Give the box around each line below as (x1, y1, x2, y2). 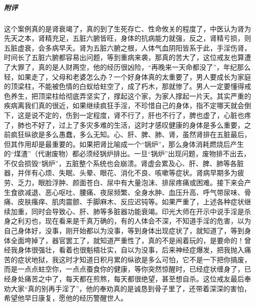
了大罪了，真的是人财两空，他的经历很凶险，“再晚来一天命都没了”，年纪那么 (4, 61, 251, 72)
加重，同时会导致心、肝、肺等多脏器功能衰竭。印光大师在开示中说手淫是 (10, 206, 244, 216)
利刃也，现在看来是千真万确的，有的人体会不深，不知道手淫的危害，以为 (17, 216, 251, 226)
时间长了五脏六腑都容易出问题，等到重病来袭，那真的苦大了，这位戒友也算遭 (4, 52, 251, 62)
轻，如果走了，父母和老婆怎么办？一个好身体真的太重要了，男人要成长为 (4, 71, 237, 82)
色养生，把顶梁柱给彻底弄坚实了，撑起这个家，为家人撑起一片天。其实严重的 (4, 90, 251, 101)
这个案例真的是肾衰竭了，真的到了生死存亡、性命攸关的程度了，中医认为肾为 (4, 23, 251, 33)
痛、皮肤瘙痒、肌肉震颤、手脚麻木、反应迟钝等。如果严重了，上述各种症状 (4, 196, 244, 207)
